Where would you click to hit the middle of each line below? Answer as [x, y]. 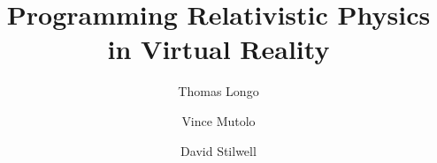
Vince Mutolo [218, 120]
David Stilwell [218, 150]
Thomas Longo [218, 91]
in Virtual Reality [218, 49]
